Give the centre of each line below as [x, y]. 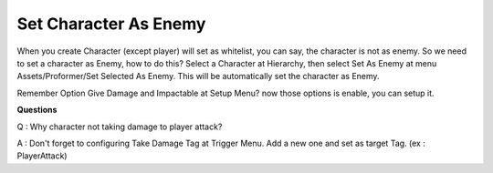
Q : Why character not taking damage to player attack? [120, 127]
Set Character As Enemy [111, 24]
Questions [37, 110]
